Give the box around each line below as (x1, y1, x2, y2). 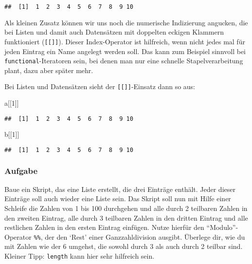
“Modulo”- (206, 222, 238, 232)
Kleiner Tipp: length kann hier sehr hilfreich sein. (4, 250, 155, 261)
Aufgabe (4, 165, 38, 177)
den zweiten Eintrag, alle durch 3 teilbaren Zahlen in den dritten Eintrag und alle (4, 212, 248, 223)
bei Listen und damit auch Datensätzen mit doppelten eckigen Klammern (4, 27, 224, 37)
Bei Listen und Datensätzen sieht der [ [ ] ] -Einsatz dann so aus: (4, 81, 196, 92)
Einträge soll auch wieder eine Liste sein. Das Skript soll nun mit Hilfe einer (4, 193, 231, 204)
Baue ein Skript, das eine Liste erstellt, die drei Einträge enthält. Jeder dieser (4, 184, 235, 194)
